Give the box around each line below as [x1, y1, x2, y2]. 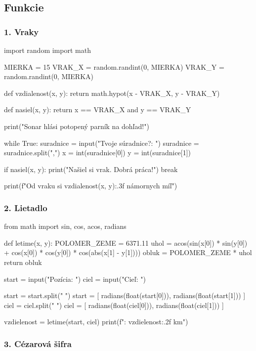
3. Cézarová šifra [4, 337, 72, 350]
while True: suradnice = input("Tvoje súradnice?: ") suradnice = [4, 137, 199, 148]
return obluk [4, 257, 42, 267]
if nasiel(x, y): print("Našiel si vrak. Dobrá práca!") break [4, 164, 178, 174]
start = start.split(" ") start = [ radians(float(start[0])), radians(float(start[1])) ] [4, 290, 246, 301]
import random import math [4, 45, 91, 55]
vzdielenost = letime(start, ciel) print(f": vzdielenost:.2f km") [4, 316, 188, 327]
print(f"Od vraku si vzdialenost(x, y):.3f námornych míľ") [4, 180, 177, 191]
